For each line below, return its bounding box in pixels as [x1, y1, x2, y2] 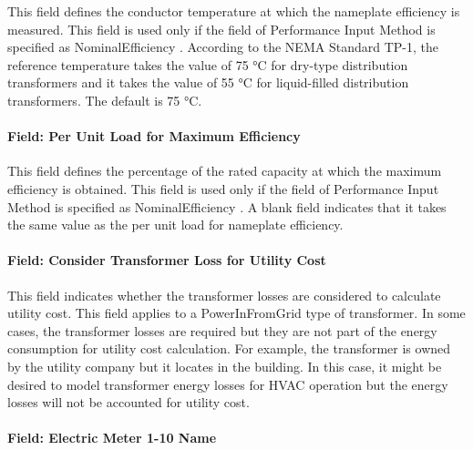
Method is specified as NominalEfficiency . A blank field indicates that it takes [7, 197, 447, 216]
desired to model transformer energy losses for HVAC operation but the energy [7, 374, 448, 394]
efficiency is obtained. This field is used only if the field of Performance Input [7, 179, 439, 198]
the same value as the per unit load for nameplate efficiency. [7, 215, 344, 234]
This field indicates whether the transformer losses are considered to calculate [7, 285, 441, 304]
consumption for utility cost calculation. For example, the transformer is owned [7, 339, 451, 358]
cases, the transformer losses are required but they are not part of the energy [7, 321, 437, 340]
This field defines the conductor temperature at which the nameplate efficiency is [7, 2, 460, 20]
